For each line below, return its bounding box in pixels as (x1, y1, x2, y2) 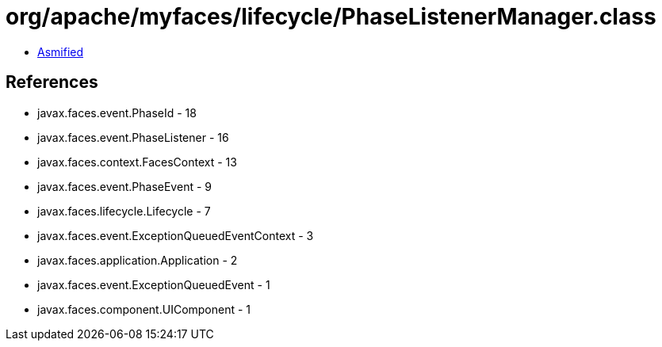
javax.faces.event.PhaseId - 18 (37, 105, 197, 120)
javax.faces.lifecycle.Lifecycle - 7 (37, 204, 211, 218)
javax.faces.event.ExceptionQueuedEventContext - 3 (37, 228, 314, 242)
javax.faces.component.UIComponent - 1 (37, 302, 251, 316)
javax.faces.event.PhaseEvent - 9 (37, 179, 212, 193)
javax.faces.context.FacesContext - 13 (37, 154, 237, 169)
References (6, 72, 98, 93)
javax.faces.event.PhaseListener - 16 (37, 130, 229, 144)
